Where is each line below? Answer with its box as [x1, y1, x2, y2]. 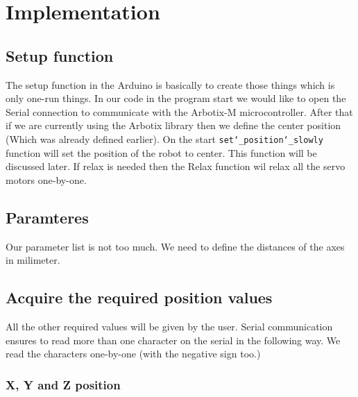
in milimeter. [6, 253, 60, 267]
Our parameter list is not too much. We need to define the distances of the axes [6, 239, 345, 253]
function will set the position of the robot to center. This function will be [6, 145, 317, 160]
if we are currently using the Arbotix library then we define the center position [6, 118, 341, 133]
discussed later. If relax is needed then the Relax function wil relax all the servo [6, 159, 346, 174]
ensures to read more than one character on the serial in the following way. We [6, 332, 341, 347]
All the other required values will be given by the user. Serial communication [6, 319, 333, 333]
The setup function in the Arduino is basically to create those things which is [6, 77, 335, 92]
